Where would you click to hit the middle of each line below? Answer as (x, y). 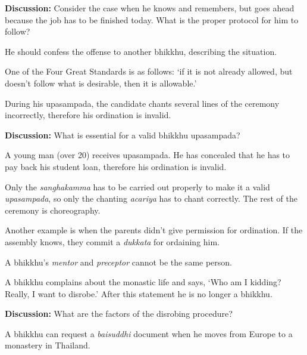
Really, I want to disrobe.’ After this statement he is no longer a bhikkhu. (139, 293)
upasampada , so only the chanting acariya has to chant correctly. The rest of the (151, 198)
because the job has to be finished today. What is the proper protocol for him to (152, 19)
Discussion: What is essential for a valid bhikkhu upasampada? (123, 135)
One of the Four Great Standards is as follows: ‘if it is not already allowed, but (149, 71)
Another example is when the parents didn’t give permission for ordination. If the (154, 230)
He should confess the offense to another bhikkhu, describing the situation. (141, 51)
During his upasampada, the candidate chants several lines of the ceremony (142, 103)
